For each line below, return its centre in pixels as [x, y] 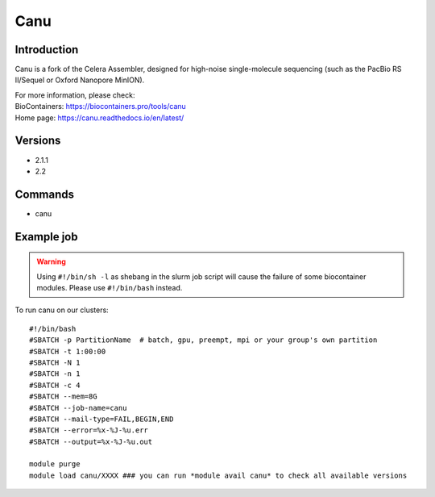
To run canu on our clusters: [62, 310]
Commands [45, 194]
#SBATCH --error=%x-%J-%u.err [89, 430]
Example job [46, 237]
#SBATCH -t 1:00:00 [68, 351]
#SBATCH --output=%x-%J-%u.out [91, 441]
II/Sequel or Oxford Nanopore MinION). [80, 80]
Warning [51, 261]
